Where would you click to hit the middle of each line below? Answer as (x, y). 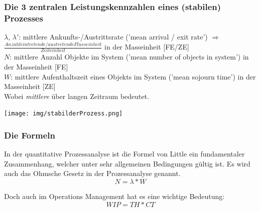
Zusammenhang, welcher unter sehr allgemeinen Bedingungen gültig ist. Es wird (127, 163)
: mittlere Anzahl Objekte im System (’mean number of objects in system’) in (129, 57)
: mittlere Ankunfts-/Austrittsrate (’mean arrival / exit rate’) (113, 37)
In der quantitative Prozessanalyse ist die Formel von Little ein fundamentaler (124, 154)
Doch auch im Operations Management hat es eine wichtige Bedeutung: (114, 196)
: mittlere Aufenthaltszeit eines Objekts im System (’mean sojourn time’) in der (133, 76)
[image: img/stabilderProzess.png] (63, 114)
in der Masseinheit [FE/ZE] (147, 47)
